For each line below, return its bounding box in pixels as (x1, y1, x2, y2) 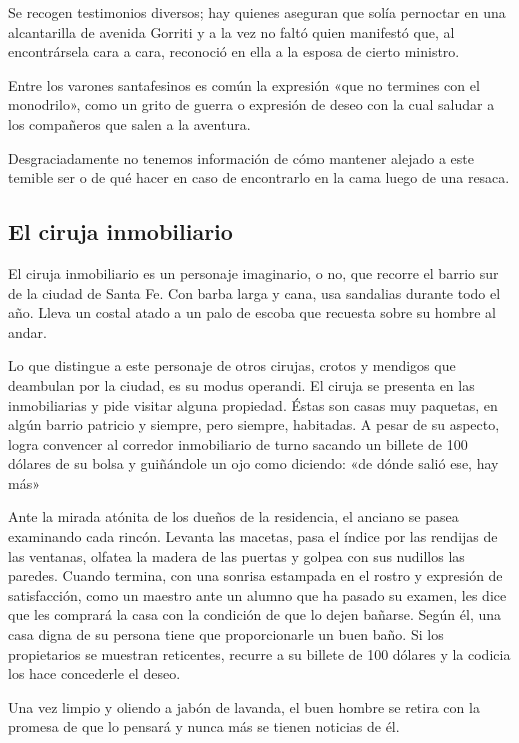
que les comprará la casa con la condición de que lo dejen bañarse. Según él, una (8, 604, 502, 625)
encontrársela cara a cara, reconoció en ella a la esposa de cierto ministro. (8, 41, 460, 62)
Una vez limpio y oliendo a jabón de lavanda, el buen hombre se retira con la (8, 696, 480, 717)
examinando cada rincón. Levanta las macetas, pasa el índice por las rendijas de (8, 526, 498, 547)
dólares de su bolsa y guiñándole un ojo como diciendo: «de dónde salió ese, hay (8, 453, 499, 474)
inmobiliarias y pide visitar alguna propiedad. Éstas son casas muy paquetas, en (8, 394, 498, 415)
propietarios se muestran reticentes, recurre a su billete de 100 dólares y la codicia (8, 643, 511, 664)
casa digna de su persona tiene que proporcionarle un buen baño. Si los (8, 624, 444, 645)
